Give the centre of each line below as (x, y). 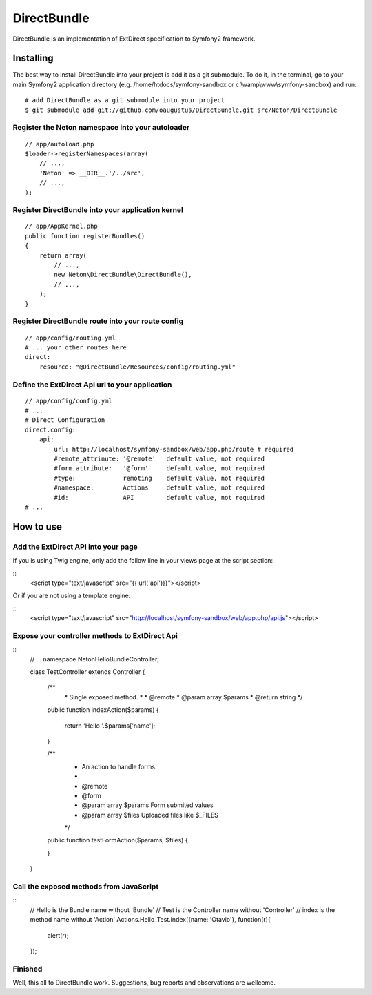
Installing (33, 58)
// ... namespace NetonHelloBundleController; (95, 659)
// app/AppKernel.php (61, 226)
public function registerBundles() (85, 236)
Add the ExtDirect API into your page (75, 547)
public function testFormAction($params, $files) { (118, 840)
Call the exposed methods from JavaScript (86, 887)
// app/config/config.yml (69, 401)
